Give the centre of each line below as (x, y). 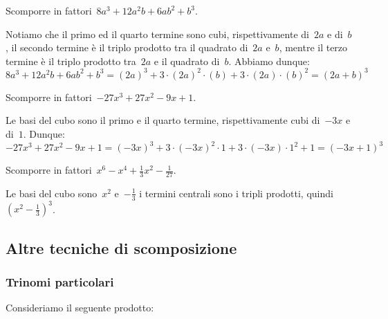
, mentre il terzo (313, 47)
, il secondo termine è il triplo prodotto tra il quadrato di (127, 47)
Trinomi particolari (60, 282)
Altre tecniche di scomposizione (121, 247)
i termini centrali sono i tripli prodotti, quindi (236, 193)
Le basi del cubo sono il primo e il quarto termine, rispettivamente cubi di (163, 120)
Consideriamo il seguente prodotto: (80, 308)
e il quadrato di (187, 61)
